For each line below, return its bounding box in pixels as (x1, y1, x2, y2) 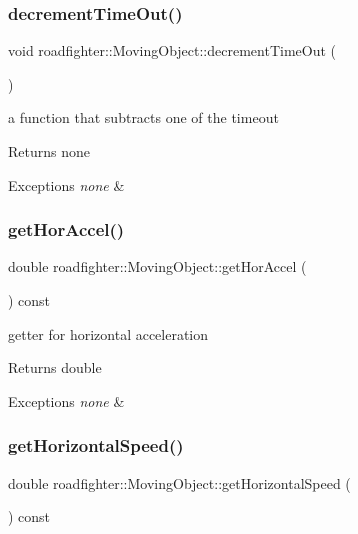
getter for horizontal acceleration (8, 323, 209, 344)
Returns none (8, 141, 90, 161)
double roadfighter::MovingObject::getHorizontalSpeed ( (8, 472, 351, 493)
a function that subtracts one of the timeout (8, 107, 279, 128)
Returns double (8, 357, 102, 378)
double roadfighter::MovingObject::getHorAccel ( (8, 256, 307, 277)
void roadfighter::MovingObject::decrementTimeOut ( (8, 40, 336, 61)
